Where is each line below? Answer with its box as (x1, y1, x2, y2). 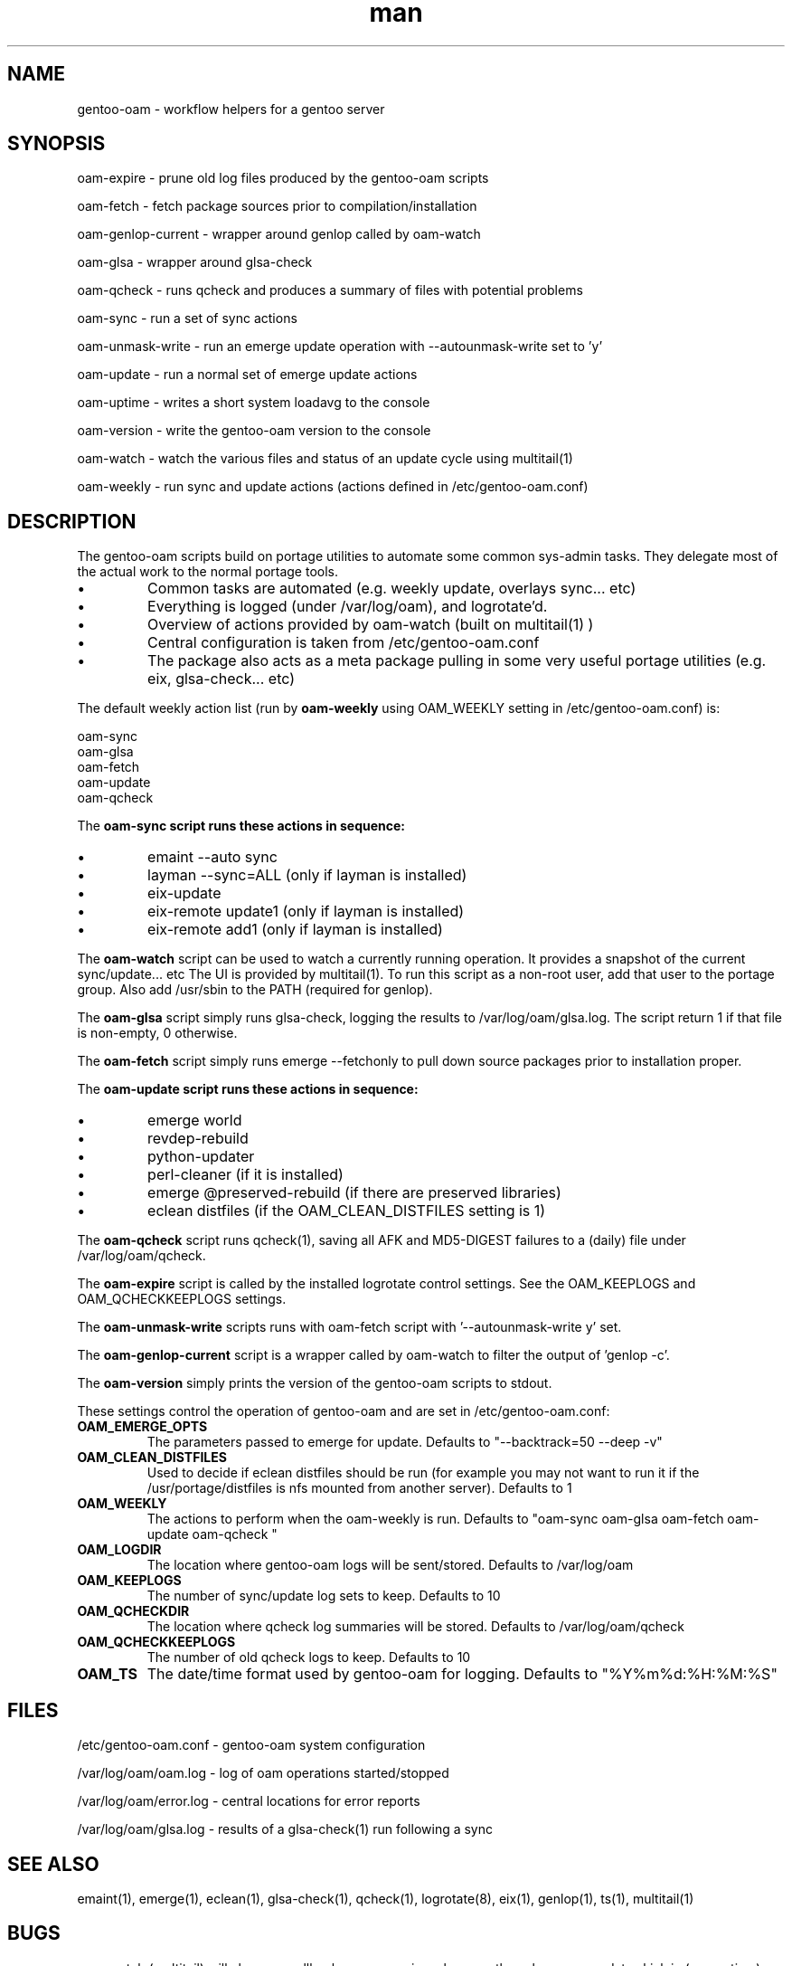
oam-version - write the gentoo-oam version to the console (77, 423, 431, 439)
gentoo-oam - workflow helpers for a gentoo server (77, 100, 385, 117)
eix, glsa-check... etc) (147, 670, 295, 689)
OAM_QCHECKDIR (77, 1603, 190, 1619)
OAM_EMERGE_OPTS (77, 1419, 208, 1435)
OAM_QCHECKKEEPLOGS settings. (77, 1291, 287, 1307)
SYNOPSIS (7, 132, 106, 156)
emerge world (147, 1111, 242, 1130)
